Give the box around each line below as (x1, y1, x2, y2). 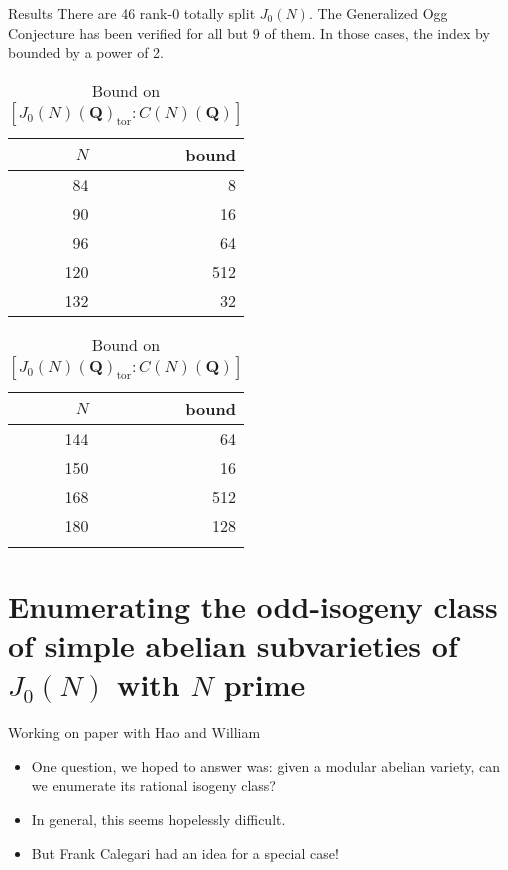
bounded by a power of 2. (8, 42, 165, 63)
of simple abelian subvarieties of (8, 625, 458, 666)
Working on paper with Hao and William (8, 722, 261, 743)
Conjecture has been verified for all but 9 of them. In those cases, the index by (8, 22, 490, 43)
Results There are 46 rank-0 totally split (8, 3, 256, 23)
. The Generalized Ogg (308, 3, 448, 23)
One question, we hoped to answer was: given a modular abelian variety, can (31, 755, 500, 776)
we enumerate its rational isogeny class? (31, 775, 276, 796)
